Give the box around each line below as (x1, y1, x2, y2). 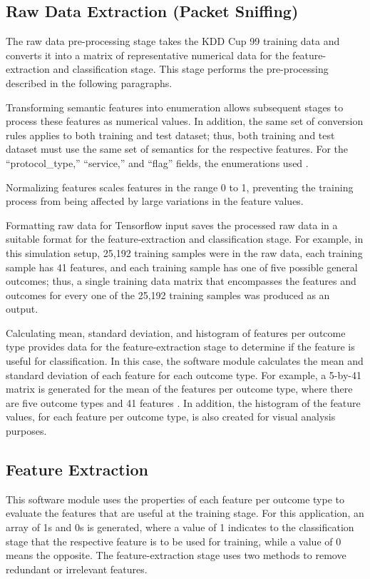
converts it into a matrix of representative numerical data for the (6, 47, 289, 62)
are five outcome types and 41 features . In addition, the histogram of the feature (6, 395, 361, 410)
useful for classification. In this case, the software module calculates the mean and (6, 353, 364, 368)
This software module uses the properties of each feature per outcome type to (6, 491, 344, 506)
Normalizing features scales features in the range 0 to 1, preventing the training (6, 179, 354, 194)
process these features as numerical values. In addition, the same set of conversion (6, 114, 364, 129)
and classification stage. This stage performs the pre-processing (53, 61, 329, 76)
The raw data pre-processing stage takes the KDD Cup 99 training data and (6, 34, 340, 49)
